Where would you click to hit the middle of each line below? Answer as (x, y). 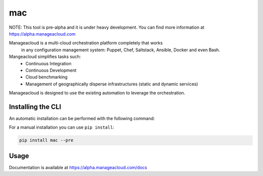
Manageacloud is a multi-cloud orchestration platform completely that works (86, 43)
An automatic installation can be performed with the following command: (82, 118)
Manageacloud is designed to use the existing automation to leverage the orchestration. (97, 93)
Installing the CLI (35, 107)
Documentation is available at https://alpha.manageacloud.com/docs (78, 167)
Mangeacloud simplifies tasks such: (45, 57)
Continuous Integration (48, 63)
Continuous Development (51, 70)
